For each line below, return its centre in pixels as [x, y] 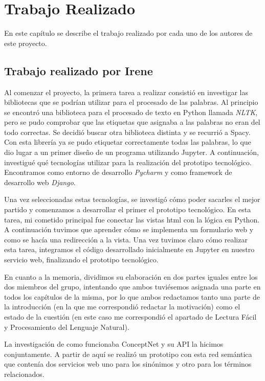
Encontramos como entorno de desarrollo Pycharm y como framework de [118, 172]
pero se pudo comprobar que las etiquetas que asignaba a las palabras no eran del [132, 122]
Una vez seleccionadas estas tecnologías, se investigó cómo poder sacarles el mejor [132, 199]
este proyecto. [26, 43]
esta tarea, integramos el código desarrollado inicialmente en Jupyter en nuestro [129, 249]
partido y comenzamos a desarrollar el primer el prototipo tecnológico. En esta [128, 209]
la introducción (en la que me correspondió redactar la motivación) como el [122, 307]
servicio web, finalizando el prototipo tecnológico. [81, 260]
